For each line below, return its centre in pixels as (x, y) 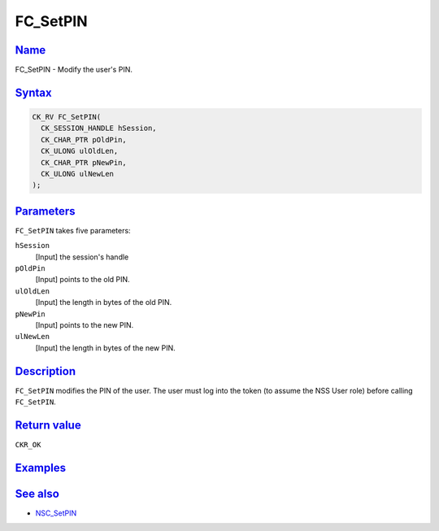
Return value (48, 425)
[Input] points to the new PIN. (85, 325)
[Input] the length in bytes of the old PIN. (104, 302)
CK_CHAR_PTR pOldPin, (84, 139)
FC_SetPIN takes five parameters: (73, 230)
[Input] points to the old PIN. (83, 280)
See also (37, 493)
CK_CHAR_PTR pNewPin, (84, 162)
